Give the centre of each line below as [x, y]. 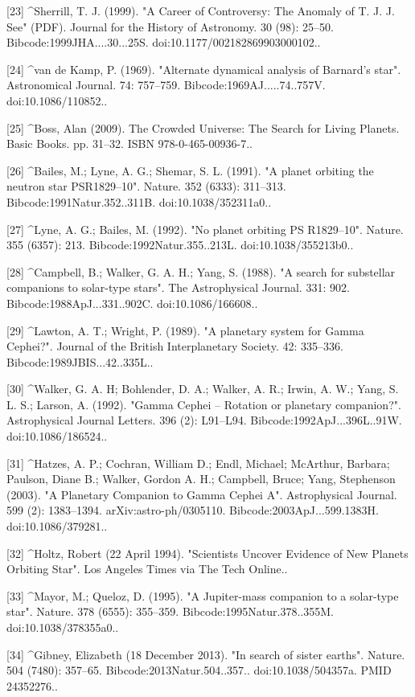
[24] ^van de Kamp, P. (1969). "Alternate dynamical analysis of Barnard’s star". [204, 69]
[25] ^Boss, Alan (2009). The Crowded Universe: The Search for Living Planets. [203, 127]
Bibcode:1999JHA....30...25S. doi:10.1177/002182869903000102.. [164, 42]
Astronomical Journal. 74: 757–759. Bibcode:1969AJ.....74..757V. [166, 85]
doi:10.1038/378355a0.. [63, 627]
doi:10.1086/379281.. [57, 526]
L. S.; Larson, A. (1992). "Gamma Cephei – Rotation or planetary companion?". [204, 404]
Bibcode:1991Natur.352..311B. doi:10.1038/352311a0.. [139, 201]
